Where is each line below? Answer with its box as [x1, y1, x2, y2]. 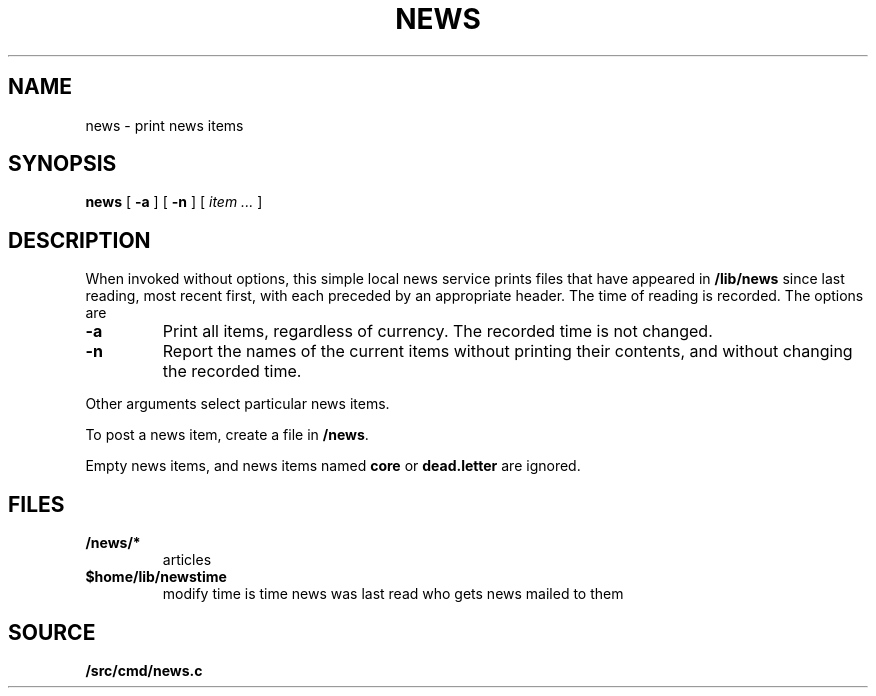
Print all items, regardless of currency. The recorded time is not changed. [162, 321, 713, 342]
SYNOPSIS [8, 151, 117, 177]
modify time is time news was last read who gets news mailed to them [162, 585, 624, 603]
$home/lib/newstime [85, 568, 227, 586]
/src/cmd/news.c [85, 661, 203, 679]
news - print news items [85, 116, 244, 134]
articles [162, 551, 212, 569]
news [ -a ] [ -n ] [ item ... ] [85, 193, 263, 211]
